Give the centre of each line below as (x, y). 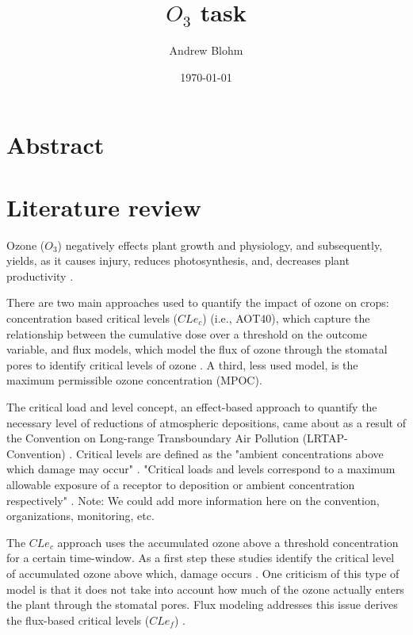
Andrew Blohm (206, 50)
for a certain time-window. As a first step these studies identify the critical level (201, 558)
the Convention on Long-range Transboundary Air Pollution (153, 438)
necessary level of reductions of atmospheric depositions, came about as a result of (206, 422)
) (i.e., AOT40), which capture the (286, 318)
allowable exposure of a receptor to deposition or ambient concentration (181, 484)
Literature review (104, 207)
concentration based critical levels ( (92, 318)
